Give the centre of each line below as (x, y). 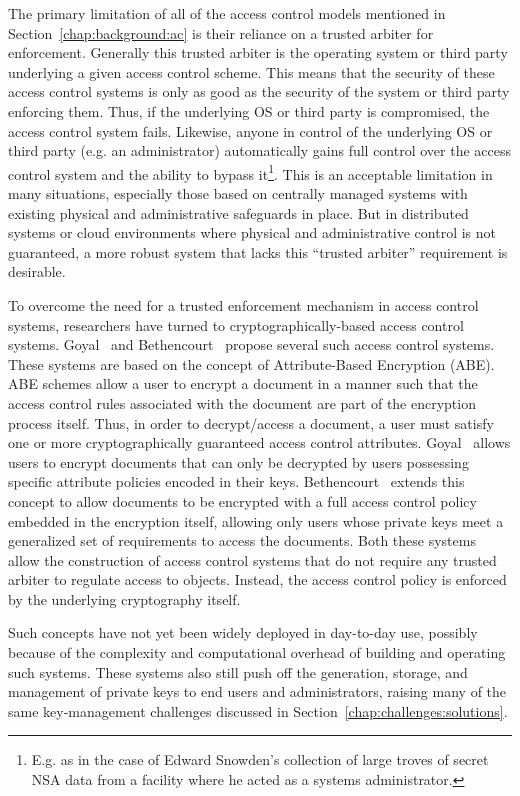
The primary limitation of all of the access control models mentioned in (227, 13)
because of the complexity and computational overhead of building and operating (257, 652)
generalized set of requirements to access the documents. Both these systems (242, 540)
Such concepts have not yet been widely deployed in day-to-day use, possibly (243, 632)
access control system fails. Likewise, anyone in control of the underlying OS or (250, 130)
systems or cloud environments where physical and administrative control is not (252, 232)
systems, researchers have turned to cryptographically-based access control (236, 324)
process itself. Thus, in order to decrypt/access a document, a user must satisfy (251, 422)
